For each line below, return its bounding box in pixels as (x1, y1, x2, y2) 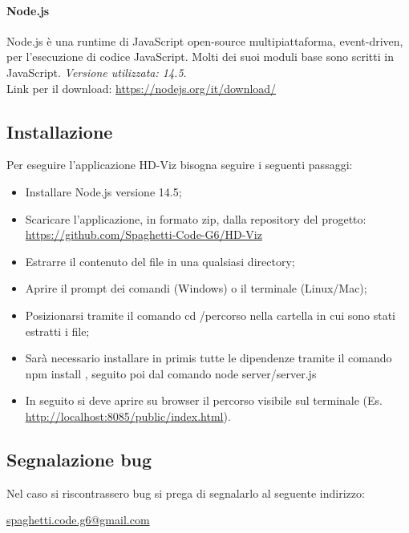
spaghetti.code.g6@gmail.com (6, 511, 150, 528)
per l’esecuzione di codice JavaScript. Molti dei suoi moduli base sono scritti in (6, 48, 394, 65)
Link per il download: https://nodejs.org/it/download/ (6, 79, 277, 96)
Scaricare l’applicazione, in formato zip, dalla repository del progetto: (25, 210, 366, 227)
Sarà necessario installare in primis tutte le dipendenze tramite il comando (25, 349, 392, 366)
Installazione (6, 119, 113, 143)
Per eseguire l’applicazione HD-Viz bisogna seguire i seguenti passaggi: (6, 156, 353, 173)
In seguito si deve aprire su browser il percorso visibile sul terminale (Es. (25, 392, 383, 409)
